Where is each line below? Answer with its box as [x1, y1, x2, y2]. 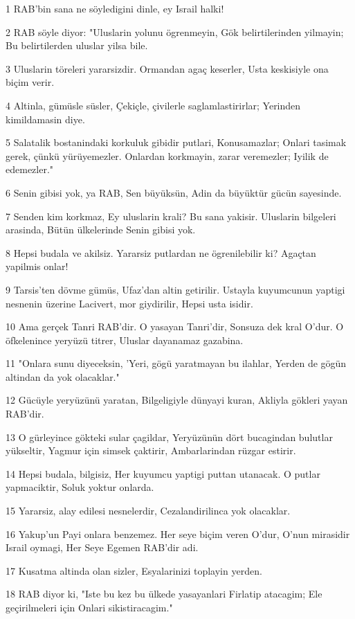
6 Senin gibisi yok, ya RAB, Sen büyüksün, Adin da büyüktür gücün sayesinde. [6, 185, 342, 199]
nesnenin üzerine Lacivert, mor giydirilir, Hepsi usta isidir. [6, 296, 253, 310]
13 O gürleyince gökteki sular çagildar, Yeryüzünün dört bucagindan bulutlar [6, 429, 333, 444]
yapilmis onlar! [6, 259, 69, 273]
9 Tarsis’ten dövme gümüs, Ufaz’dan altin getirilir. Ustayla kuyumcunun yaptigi [6, 282, 345, 296]
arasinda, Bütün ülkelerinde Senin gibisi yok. [6, 222, 196, 237]
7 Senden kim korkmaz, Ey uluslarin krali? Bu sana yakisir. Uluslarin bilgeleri [6, 208, 336, 223]
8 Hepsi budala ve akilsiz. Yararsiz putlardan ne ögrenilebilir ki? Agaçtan [6, 245, 316, 260]
